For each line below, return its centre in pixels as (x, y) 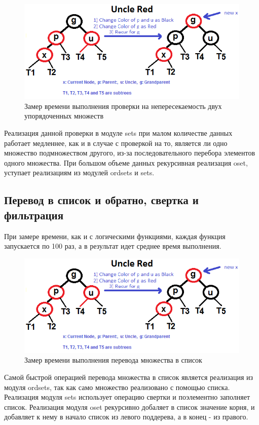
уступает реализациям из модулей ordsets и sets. (79, 172)
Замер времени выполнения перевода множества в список (113, 360)
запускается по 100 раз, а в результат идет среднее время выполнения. (113, 246)
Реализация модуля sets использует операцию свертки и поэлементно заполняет (127, 397)
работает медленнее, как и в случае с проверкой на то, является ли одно (116, 143)
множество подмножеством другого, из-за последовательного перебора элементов (130, 153)
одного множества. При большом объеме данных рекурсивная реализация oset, (126, 162)
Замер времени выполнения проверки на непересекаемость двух (123, 106)
